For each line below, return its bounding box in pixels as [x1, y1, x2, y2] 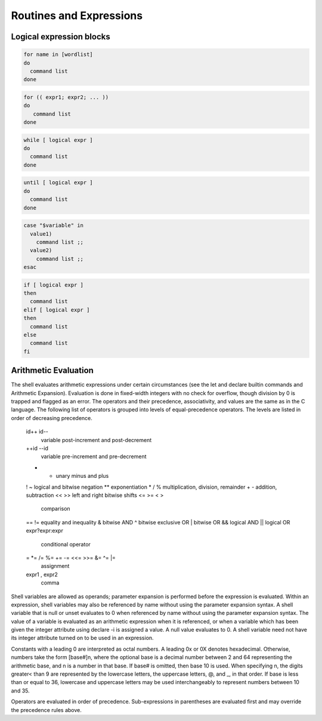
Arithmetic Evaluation [11, 365, 94, 375]
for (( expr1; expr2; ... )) [23, 94, 109, 101]
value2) [30, 247, 52, 254]
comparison [41, 505, 71, 512]
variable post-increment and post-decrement [41, 436, 152, 443]
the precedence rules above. [11, 706, 82, 713]
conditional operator [41, 540, 91, 548]
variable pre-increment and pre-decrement [41, 453, 147, 460]
